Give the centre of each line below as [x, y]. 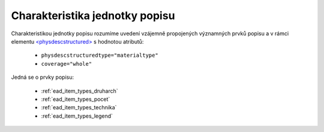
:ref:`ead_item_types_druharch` [79, 91]
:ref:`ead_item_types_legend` [77, 116]
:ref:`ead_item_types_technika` [79, 108]
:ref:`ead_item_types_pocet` [76, 99]
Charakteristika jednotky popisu [93, 16]
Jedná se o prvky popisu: [43, 77]
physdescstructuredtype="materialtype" [100, 56]
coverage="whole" [67, 64]
